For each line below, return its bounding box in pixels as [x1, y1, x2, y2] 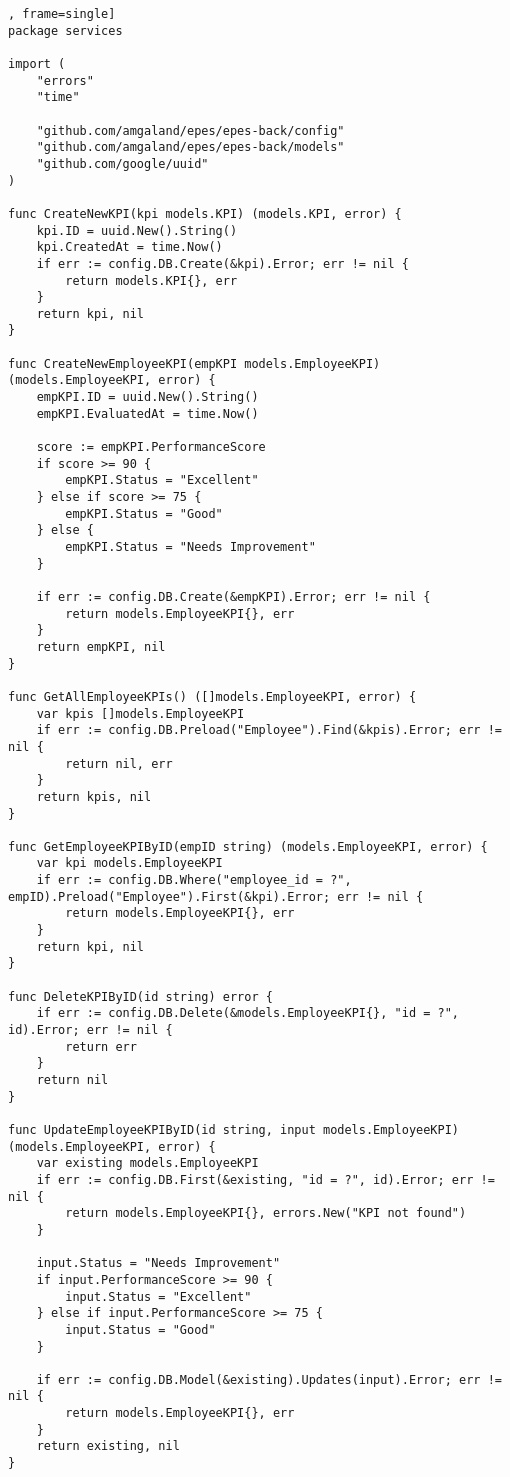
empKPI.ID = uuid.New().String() [36, 390, 259, 405]
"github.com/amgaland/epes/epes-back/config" [36, 123, 345, 138]
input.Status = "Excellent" [65, 1289, 252, 1304]
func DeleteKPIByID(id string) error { [8, 989, 273, 1004]
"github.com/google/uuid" [36, 156, 209, 171]
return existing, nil [36, 1439, 180, 1454]
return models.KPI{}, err [65, 273, 238, 288]
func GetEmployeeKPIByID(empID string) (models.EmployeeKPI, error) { [8, 839, 488, 854]
